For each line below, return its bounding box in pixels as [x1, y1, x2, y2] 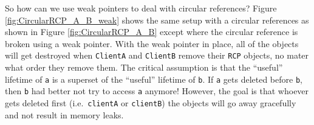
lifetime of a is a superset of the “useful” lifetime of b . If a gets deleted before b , [5, 72, 302, 85]
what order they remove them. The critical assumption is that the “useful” [5, 61, 283, 74]
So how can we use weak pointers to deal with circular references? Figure [5, 2, 277, 14]
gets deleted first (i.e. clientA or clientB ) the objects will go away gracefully [5, 96, 296, 109]
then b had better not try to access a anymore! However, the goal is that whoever [5, 85, 309, 97]
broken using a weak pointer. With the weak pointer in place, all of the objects [5, 37, 299, 50]
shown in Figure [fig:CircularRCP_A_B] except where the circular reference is [5, 25, 298, 38]
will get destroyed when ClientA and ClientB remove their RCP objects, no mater [5, 49, 309, 62]
